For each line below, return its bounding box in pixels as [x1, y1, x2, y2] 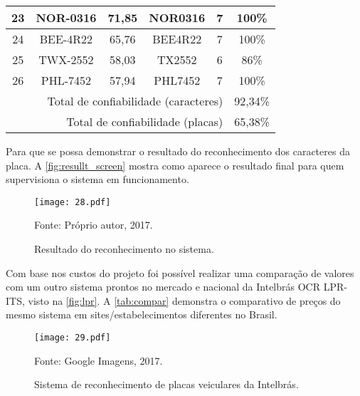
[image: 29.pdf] [34, 333, 111, 343]
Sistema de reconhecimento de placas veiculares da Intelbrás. [34, 377, 299, 392]
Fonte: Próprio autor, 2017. [34, 217, 153, 232]
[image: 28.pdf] [34, 197, 111, 207]
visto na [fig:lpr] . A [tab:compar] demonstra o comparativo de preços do [28, 293, 341, 308]
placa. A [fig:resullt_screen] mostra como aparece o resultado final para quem [6, 157, 344, 172]
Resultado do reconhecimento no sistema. [34, 241, 214, 256]
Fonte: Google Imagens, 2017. [34, 353, 163, 368]
